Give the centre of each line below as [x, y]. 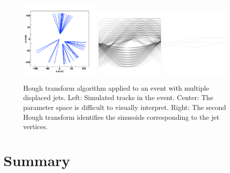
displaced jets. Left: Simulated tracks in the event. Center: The [118, 97]
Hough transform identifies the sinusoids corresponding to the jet [121, 117]
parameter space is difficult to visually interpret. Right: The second [125, 107]
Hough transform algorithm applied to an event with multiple [116, 87]
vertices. [35, 126]
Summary [37, 160]
